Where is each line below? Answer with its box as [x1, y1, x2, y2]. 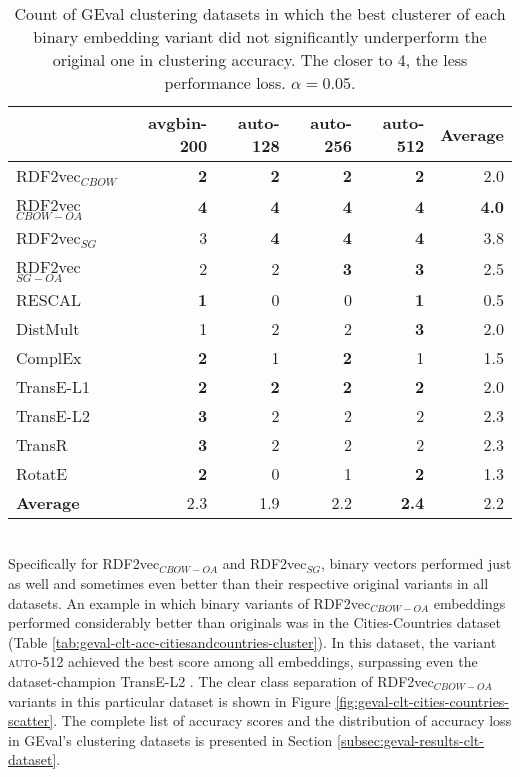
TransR [16, 432, 68, 456]
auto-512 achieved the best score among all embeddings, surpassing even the [8, 651, 478, 672]
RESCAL [16, 287, 82, 311]
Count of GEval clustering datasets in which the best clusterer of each [14, 2, 506, 25]
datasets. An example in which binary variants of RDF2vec [8, 592, 371, 613]
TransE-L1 [16, 374, 90, 398]
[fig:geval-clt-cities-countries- [335, 690, 510, 711]
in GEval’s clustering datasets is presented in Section [8, 729, 333, 750]
